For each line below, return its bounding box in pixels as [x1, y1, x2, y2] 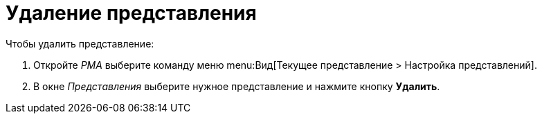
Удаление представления [6, 1, 257, 25]
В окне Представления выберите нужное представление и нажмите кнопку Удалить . [33, 80, 440, 92]
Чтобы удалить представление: [6, 37, 154, 50]
